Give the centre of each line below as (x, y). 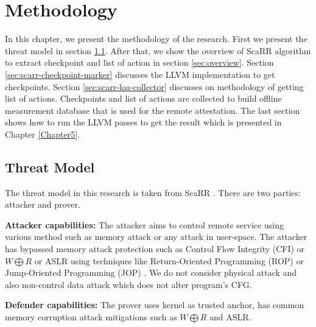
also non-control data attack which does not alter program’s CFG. (128, 284)
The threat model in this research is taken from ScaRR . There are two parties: (153, 192)
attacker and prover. (43, 204)
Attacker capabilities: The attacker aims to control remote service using (144, 224)
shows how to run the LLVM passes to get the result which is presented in (143, 122)
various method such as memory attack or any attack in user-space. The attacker (156, 237)
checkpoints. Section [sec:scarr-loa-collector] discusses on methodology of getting (154, 86)
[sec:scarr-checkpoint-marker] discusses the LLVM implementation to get (140, 74)
